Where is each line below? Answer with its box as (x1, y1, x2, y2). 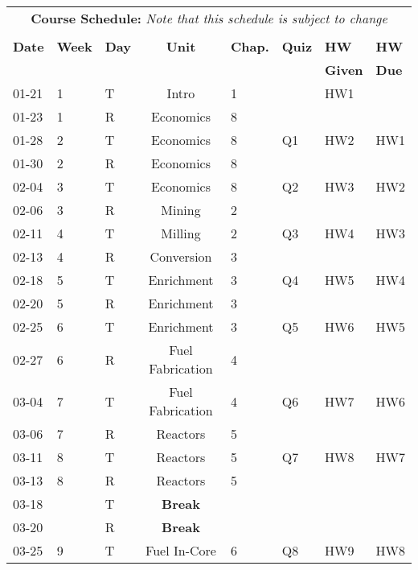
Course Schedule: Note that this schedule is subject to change (31, 9, 387, 27)
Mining (161, 200, 201, 219)
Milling (161, 224, 201, 242)
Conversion (150, 247, 212, 266)
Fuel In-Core (145, 541, 216, 560)
